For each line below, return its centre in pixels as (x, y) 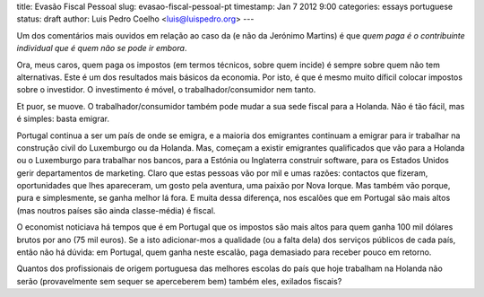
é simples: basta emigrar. (63, 119)
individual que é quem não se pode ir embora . (102, 48)
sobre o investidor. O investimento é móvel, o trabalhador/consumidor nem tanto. (166, 90)
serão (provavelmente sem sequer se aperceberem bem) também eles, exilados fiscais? (179, 281)
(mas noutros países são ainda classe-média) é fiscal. (116, 210)
